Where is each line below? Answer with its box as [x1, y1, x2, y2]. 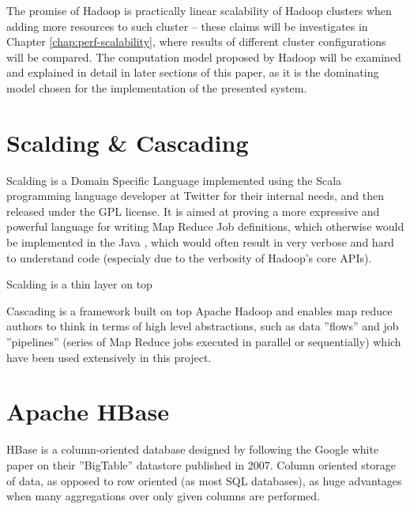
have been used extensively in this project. [6, 349, 212, 365]
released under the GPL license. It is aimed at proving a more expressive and [6, 202, 380, 219]
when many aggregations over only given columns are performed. [6, 488, 321, 504]
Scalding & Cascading [6, 126, 249, 158]
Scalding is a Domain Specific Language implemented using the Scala [6, 172, 342, 188]
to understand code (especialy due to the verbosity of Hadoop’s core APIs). [6, 249, 372, 266]
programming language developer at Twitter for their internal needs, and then [6, 187, 384, 204]
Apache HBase [6, 395, 169, 428]
